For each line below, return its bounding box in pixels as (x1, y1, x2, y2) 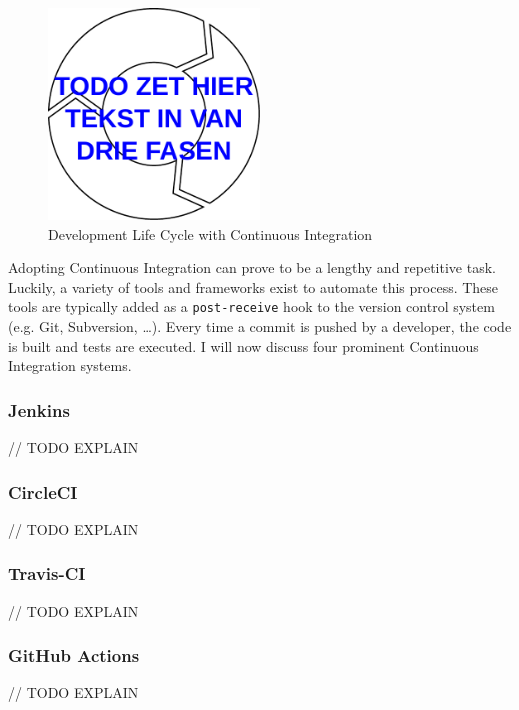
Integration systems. (8, 355, 132, 376)
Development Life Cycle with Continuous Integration (48, 223, 373, 244)
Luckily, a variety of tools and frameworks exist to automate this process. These (8, 276, 499, 297)
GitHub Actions (8, 643, 140, 668)
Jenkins (8, 397, 70, 422)
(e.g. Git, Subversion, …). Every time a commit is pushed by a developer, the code (8, 316, 512, 337)
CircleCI (8, 479, 78, 504)
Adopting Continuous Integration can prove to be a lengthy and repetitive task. (8, 257, 496, 278)
